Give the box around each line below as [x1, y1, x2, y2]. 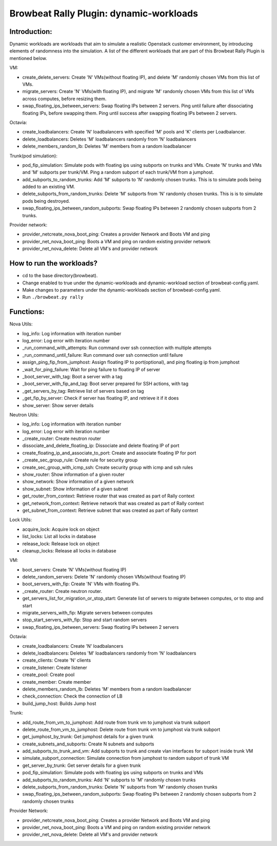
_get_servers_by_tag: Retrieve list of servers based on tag [22, 388, 144, 394]
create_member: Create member [22, 679, 91, 685]
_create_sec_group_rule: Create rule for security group [22, 457, 138, 463]
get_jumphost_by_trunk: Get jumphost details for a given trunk [22, 734, 154, 740]
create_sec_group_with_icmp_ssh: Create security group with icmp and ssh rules [22, 464, 193, 470]
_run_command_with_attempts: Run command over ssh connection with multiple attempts [22, 344, 212, 351]
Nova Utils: [9, 321, 33, 327]
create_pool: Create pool [22, 671, 75, 678]
